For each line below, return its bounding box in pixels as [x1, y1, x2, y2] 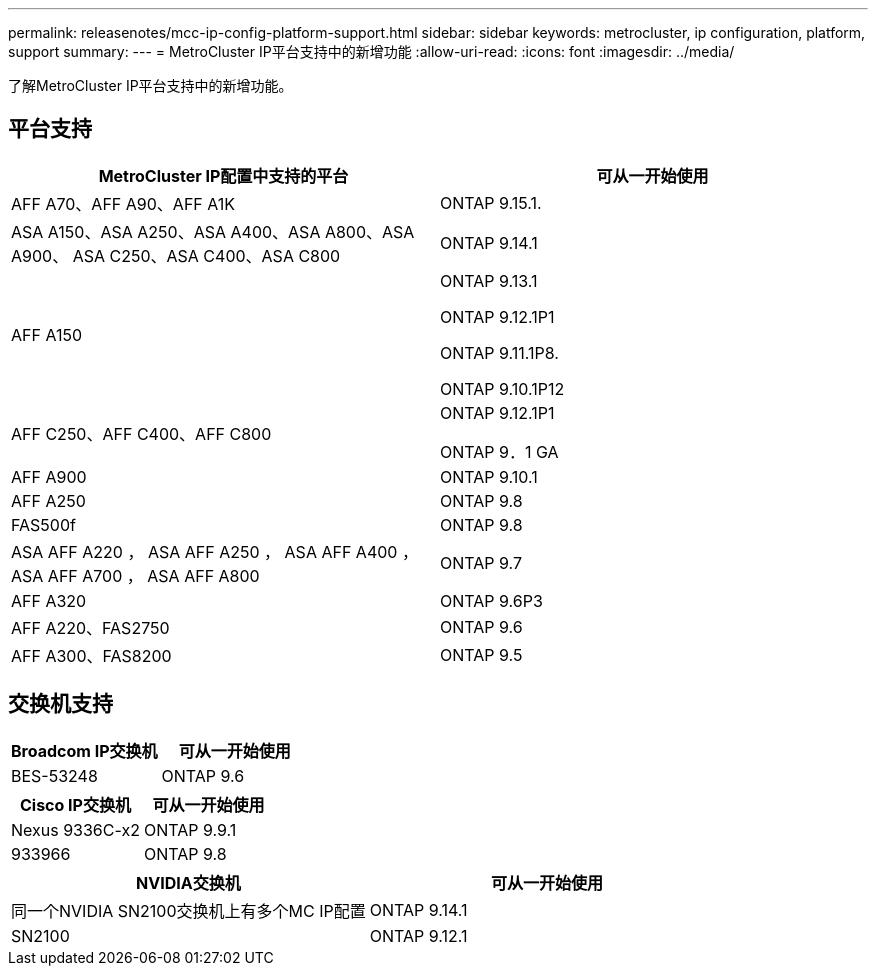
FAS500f [11, 514, 76, 535]
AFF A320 [11, 590, 87, 611]
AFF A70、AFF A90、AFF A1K [11, 193, 236, 214]
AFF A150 [11, 324, 83, 345]
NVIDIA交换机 [136, 872, 241, 893]
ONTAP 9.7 [440, 552, 522, 573]
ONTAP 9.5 [440, 644, 523, 665]
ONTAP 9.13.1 [440, 270, 538, 291]
